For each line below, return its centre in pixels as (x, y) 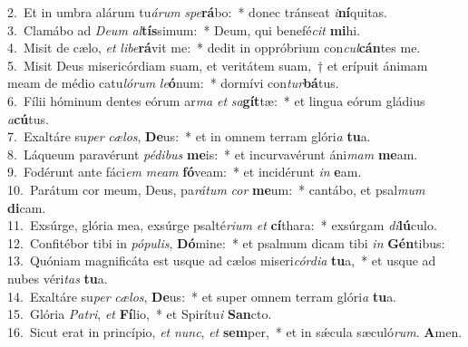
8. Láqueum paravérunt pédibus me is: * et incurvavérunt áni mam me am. (213, 154)
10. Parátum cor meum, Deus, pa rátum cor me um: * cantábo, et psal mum (216, 189)
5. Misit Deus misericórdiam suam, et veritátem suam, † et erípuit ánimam (218, 65)
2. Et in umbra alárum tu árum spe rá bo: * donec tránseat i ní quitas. (197, 12)
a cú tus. (28, 118)
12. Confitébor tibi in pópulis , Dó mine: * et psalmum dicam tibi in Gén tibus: (226, 242)
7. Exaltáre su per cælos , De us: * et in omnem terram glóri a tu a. (189, 136)
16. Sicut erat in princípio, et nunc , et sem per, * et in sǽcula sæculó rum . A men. (235, 331)
